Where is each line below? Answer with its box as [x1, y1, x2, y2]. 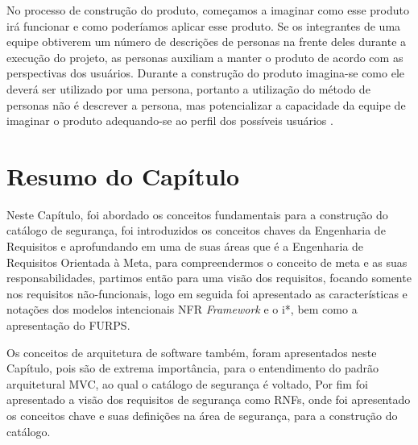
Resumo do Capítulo [6, 159, 240, 192]
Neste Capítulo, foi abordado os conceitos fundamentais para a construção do [6, 206, 388, 222]
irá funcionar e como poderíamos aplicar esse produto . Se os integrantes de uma [6, 17, 401, 34]
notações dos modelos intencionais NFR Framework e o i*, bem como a [6, 301, 358, 318]
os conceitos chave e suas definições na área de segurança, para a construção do [6, 407, 398, 423]
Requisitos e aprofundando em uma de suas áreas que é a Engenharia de [6, 238, 364, 255]
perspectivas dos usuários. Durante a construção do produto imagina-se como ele [6, 64, 405, 81]
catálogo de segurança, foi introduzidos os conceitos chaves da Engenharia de [6, 222, 386, 239]
